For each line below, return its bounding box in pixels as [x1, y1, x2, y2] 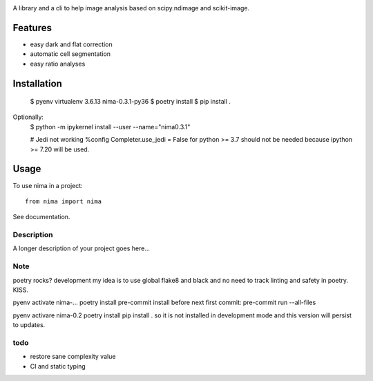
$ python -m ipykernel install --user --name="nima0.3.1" [30, 122, 191, 131]
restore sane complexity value [30, 353, 116, 361]
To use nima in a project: [12, 181, 83, 189]
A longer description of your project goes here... [12, 244, 150, 252]
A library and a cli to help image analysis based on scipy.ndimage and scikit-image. [12, 4, 250, 12]
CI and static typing [30, 362, 86, 370]
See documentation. [12, 213, 70, 221]
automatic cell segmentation [30, 50, 111, 58]
